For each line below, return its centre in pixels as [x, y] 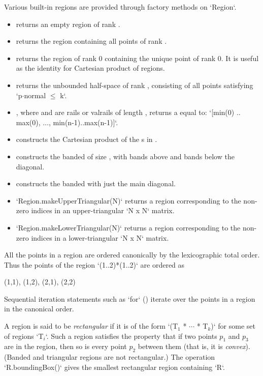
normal [35, 95]
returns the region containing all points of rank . [91, 41]
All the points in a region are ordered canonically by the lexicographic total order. [132, 255]
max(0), [28, 122]
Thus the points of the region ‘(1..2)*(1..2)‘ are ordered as [94, 264]
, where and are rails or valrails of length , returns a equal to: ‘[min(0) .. [128, 112]
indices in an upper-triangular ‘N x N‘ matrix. [103, 210]
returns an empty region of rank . [68, 24]
